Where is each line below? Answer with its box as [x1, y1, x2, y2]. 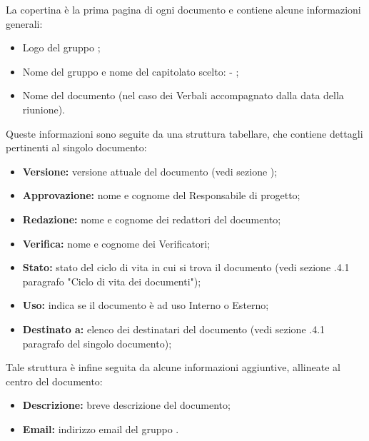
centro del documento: [6, 373, 103, 388]
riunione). [22, 101, 65, 116]
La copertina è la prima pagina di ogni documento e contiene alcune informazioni [6, 2, 361, 16]
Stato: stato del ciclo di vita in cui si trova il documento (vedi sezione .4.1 [22, 260, 350, 275]
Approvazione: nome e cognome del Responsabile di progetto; [22, 188, 300, 203]
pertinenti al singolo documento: [6, 140, 147, 155]
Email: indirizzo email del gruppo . [22, 421, 179, 436]
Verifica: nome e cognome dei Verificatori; [22, 235, 211, 250]
